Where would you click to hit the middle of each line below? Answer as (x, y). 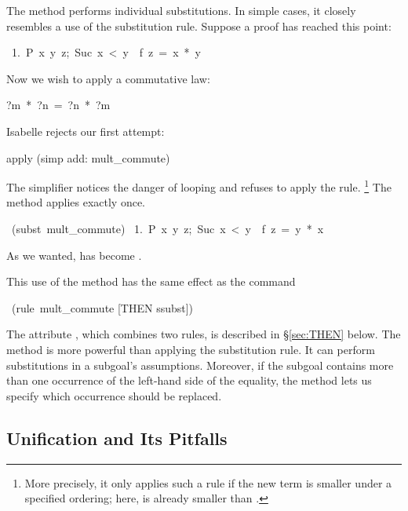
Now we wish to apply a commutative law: (108, 78)
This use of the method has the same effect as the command (151, 281)
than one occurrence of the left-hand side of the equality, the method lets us (189, 380)
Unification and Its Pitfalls (117, 438)
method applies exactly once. (76, 202)
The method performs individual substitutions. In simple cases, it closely (181, 10)
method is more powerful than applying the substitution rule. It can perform (191, 349)
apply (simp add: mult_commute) (88, 157)
